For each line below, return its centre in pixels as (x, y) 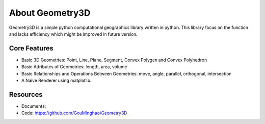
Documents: (34, 106)
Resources (26, 94)
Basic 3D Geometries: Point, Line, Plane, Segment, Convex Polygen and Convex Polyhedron (114, 60)
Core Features (31, 48)
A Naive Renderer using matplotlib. (56, 80)
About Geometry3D (50, 13)
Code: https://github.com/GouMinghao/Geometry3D (74, 113)
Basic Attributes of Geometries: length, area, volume (74, 67)
